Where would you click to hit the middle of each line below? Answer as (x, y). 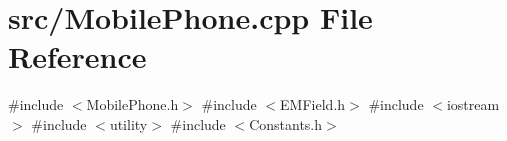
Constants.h (286, 123)
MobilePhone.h (132, 104)
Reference (77, 56)
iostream (473, 104)
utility (128, 123)
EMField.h (313, 104)
